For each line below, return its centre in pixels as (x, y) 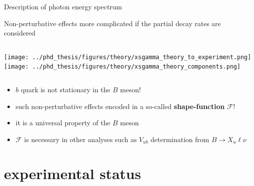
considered (20, 33)
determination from (180, 139)
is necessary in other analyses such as (81, 139)
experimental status (73, 173)
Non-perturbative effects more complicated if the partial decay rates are (112, 23)
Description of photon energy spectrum (63, 6)
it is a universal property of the (63, 123)
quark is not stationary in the (66, 90)
